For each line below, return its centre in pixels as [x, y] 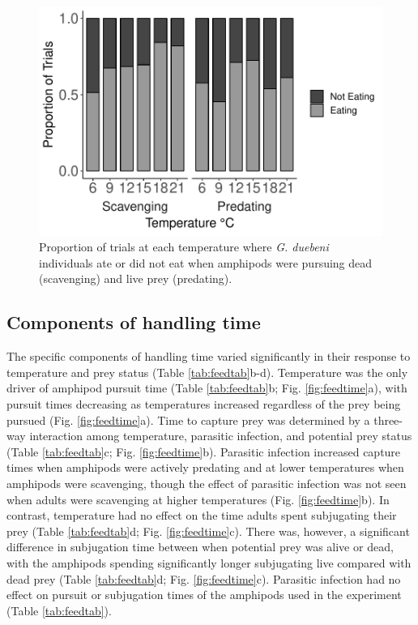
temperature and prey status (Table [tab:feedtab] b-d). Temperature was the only [207, 372]
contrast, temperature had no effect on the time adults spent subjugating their [202, 515]
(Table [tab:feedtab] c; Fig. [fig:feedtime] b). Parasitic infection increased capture [204, 451]
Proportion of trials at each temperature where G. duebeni [184, 247]
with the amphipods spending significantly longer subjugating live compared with [209, 562]
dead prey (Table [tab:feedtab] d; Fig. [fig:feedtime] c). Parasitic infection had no [204, 578]
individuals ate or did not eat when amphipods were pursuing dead [206, 262]
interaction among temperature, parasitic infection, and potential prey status [221, 436]
